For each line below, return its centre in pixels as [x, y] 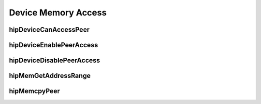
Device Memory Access [58, 13]
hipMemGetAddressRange [50, 76]
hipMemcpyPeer [35, 91]
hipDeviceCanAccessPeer [49, 30]
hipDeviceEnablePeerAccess [54, 45]
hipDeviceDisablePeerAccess [54, 60]
